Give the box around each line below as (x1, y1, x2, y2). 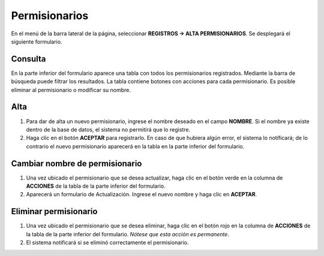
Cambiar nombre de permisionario (11, 159, 142, 169)
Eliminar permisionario (11, 206, 98, 217)
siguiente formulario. (11, 38, 62, 45)
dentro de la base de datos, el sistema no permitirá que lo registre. (26, 126, 191, 133)
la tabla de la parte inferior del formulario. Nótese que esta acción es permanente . (26, 230, 229, 237)
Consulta (11, 54, 46, 64)
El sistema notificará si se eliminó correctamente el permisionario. (26, 239, 189, 246)
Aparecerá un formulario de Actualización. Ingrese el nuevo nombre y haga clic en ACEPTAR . (26, 191, 257, 198)
